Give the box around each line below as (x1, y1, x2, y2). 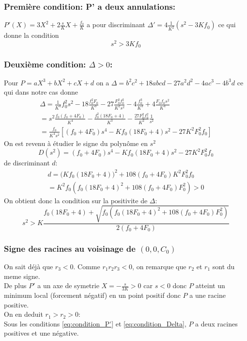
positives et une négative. (4, 328, 79, 338)
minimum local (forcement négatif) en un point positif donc (4, 290, 181, 300)
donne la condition (4, 30, 59, 40)
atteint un (195, 280, 225, 291)
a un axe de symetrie (37, 280, 99, 291)
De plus (4, 280, 27, 291)
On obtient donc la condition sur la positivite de (4, 195, 148, 205)
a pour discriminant (87, 19, 145, 30)
